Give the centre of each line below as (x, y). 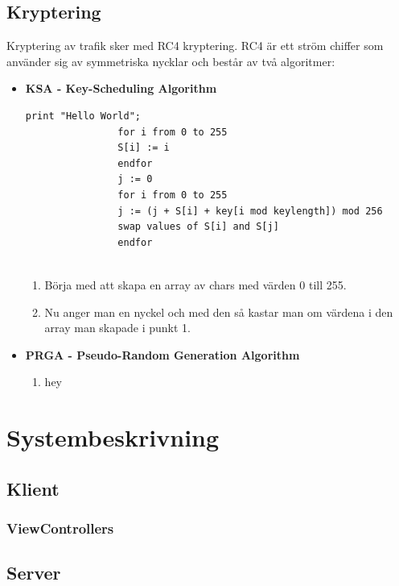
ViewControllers (60, 528)
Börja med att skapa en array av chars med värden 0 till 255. (195, 284)
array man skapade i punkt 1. (117, 328)
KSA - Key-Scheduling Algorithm (121, 88)
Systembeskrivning (113, 437)
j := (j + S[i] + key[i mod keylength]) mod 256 (250, 211)
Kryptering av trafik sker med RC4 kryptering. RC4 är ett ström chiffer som (195, 46)
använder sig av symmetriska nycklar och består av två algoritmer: (171, 61)
